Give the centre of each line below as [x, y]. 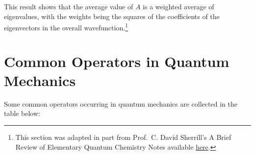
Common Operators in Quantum [117, 61]
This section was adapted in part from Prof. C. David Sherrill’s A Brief [123, 137]
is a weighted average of [178, 6]
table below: [22, 113]
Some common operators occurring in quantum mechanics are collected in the [121, 103]
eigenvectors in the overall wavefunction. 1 [66, 27]
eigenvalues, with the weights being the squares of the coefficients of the [112, 16]
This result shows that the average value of [69, 6]
